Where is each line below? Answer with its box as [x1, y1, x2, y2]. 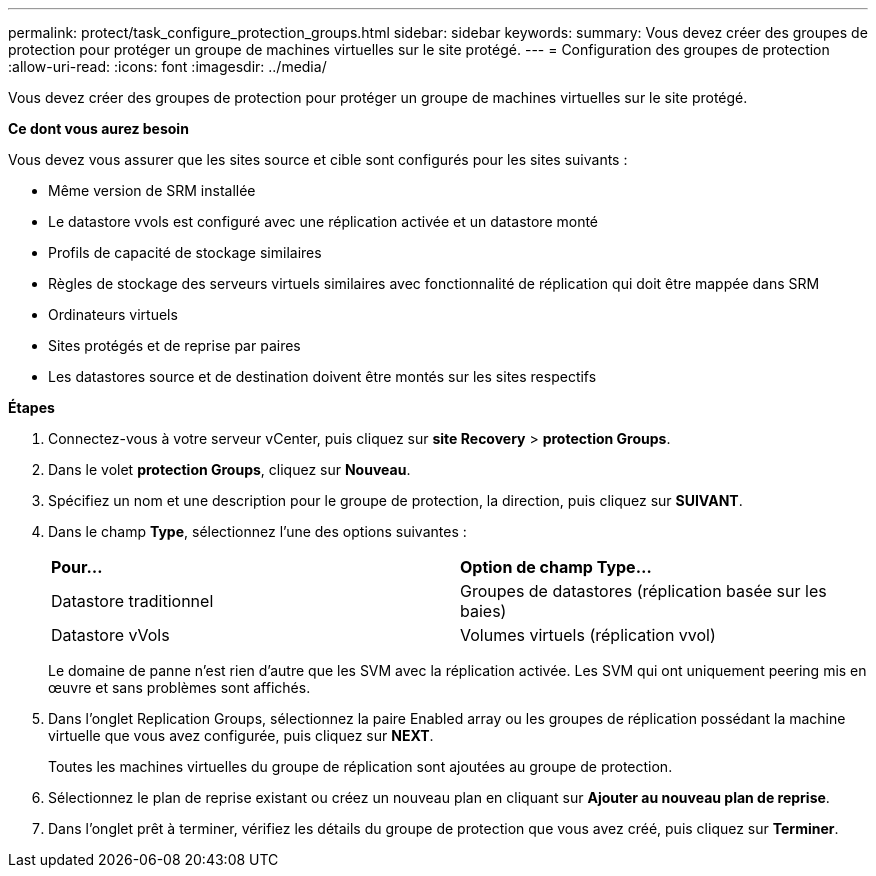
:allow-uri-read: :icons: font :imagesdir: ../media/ [8, 58, 327, 75]
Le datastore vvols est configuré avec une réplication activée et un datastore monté [48, 213, 599, 230]
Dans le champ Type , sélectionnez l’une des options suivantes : [48, 523, 467, 540]
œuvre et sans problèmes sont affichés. [48, 679, 311, 696]
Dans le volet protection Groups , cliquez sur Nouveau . [48, 461, 411, 478]
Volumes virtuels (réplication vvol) [460, 625, 716, 645]
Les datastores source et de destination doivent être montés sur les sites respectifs [48, 368, 597, 385]
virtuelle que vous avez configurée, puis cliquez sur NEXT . [48, 727, 434, 744]
